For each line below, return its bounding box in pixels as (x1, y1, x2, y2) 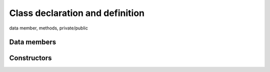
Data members (9, 38, 56, 46)
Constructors (9, 54, 52, 62)
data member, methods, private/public (9, 25, 88, 31)
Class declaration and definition (9, 7, 145, 18)
